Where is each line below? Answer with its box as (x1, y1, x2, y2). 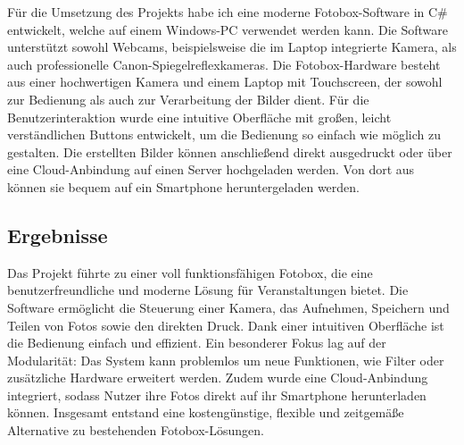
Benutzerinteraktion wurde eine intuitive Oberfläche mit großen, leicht (7, 107, 392, 126)
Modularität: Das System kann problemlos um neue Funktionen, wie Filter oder (7, 350, 444, 369)
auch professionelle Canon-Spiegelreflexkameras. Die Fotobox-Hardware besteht (7, 55, 441, 73)
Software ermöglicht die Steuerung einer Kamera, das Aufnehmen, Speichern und (7, 298, 450, 316)
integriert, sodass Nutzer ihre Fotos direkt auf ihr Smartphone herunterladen (7, 385, 427, 404)
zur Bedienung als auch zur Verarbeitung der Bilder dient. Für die (7, 89, 369, 108)
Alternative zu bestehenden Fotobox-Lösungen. (7, 421, 264, 440)
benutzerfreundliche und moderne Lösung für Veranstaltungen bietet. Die (7, 281, 409, 299)
